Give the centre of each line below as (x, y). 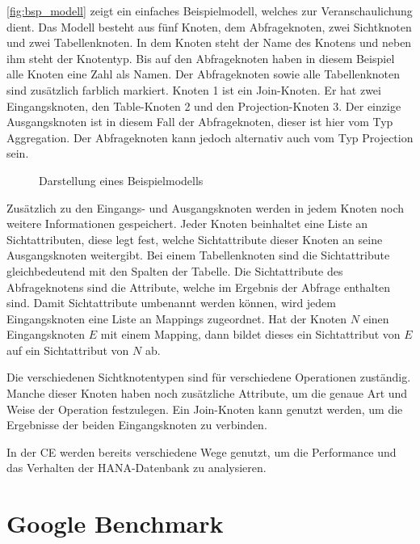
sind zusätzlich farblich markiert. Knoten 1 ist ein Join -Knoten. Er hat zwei (194, 89)
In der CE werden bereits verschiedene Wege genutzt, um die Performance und (202, 451)
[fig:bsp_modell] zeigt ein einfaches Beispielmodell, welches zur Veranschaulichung (210, 11)
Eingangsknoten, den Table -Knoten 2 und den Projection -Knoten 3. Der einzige (204, 105)
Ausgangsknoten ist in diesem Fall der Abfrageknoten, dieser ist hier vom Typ (200, 122)
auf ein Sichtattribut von (68, 350)
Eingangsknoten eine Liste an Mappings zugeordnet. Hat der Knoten (177, 318)
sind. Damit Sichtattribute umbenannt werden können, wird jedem (171, 303)
